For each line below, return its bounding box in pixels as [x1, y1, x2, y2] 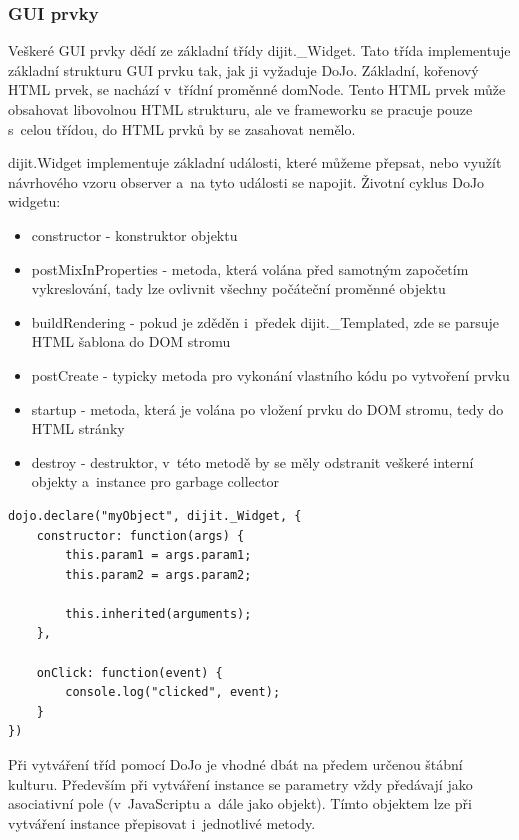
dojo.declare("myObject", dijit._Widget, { [8, 508, 302, 523]
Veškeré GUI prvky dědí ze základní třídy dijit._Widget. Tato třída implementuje [8, 40, 511, 61]
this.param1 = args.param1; [65, 548, 252, 563]
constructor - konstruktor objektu [31, 224, 238, 245]
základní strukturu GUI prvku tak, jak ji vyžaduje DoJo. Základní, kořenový [8, 59, 479, 80]
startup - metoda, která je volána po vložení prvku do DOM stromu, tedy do [31, 398, 504, 419]
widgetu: [8, 191, 61, 212]
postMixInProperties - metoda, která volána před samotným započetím [31, 258, 469, 279]
